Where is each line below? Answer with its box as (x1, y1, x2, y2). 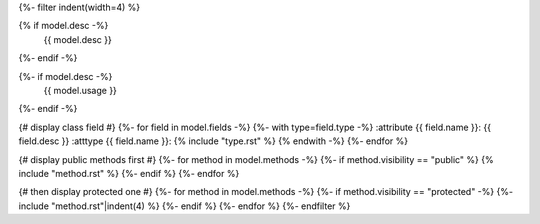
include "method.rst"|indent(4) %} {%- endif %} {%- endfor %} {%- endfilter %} (18, 200, 351, 212)
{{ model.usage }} (43, 84, 117, 96)
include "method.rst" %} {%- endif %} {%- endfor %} (18, 167, 240, 179)
